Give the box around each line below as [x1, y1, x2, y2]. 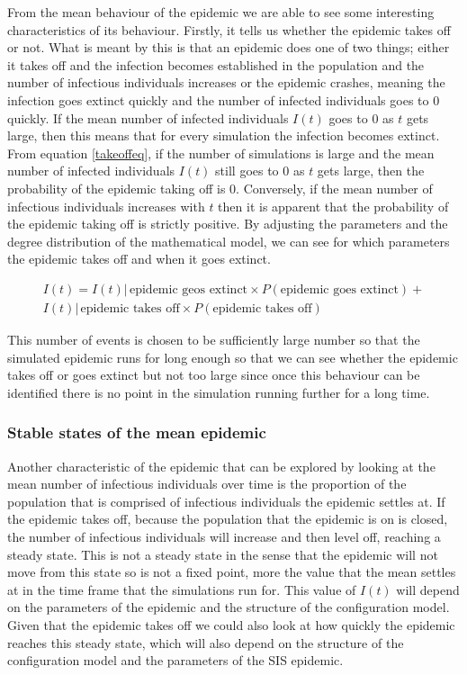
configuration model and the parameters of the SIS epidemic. [7, 651, 344, 670]
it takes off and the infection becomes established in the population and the [7, 55, 425, 74]
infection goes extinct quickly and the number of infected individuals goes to [7, 90, 429, 109]
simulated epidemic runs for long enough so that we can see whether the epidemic [7, 347, 458, 366]
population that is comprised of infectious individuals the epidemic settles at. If [7, 491, 445, 510]
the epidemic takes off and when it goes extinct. [7, 249, 271, 268]
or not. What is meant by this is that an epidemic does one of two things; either [7, 38, 450, 57]
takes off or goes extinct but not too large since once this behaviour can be [7, 365, 420, 384]
